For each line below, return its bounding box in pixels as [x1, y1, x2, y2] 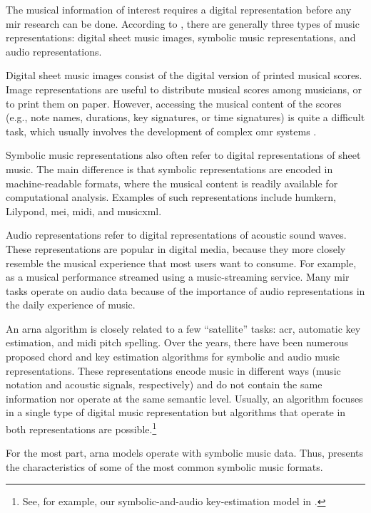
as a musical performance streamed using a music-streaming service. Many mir [6, 269, 350, 284]
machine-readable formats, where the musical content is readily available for [6, 175, 338, 190]
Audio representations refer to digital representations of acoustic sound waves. [6, 227, 347, 242]
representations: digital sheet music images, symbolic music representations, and [6, 30, 356, 45]
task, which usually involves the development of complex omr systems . [6, 123, 317, 138]
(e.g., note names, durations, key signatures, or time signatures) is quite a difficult [6, 110, 365, 125]
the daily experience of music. [6, 297, 136, 312]
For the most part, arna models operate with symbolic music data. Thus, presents [6, 445, 364, 460]
